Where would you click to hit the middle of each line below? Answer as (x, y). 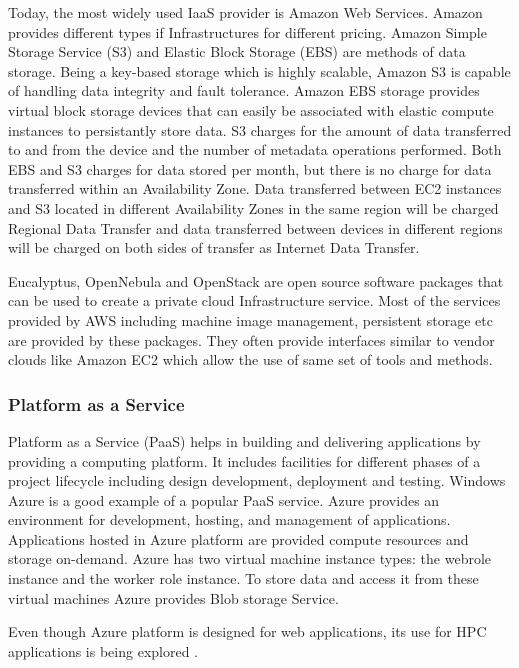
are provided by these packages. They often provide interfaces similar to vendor (251, 339)
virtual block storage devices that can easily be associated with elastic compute (251, 109)
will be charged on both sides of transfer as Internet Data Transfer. (214, 247)
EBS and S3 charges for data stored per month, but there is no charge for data (250, 168)
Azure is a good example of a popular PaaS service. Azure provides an (224, 499)
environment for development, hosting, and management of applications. (229, 519)
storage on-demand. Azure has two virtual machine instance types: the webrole (250, 558)
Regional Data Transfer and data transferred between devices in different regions (255, 227)
